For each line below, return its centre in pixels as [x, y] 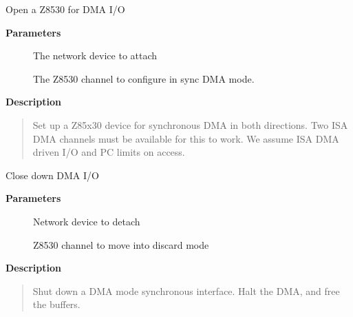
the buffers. [56, 304]
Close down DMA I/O [52, 175]
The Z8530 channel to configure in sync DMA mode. [144, 78]
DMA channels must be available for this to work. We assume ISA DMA [186, 138]
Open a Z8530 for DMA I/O [65, 9]
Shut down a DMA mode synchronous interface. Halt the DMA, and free [186, 290]
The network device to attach [95, 55]
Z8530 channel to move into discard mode [121, 244]
